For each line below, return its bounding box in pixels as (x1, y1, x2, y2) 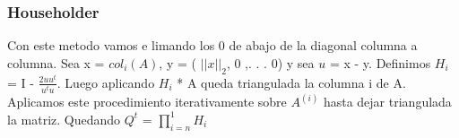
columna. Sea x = (7, 53, 105, 72)
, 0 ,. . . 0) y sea (226, 53, 315, 72)
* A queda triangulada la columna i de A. (177, 73, 406, 91)
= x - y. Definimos (329, 53, 431, 72)
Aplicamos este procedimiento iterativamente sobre (7, 92, 287, 111)
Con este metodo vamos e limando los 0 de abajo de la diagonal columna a (7, 36, 418, 55)
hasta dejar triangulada (323, 92, 452, 111)
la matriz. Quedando (7, 109, 121, 128)
